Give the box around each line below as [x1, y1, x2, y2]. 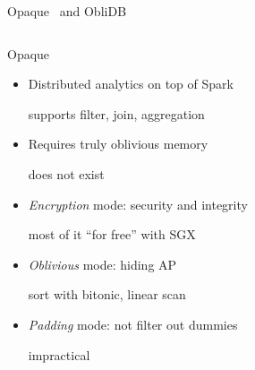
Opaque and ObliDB [7, 2, 127, 20]
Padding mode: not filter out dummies [28, 314, 238, 333]
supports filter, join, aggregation [28, 104, 205, 123]
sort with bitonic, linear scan [28, 285, 186, 304]
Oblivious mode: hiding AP [28, 254, 177, 273]
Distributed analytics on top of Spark [28, 74, 234, 93]
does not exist [28, 164, 105, 183]
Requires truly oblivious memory [28, 134, 208, 153]
